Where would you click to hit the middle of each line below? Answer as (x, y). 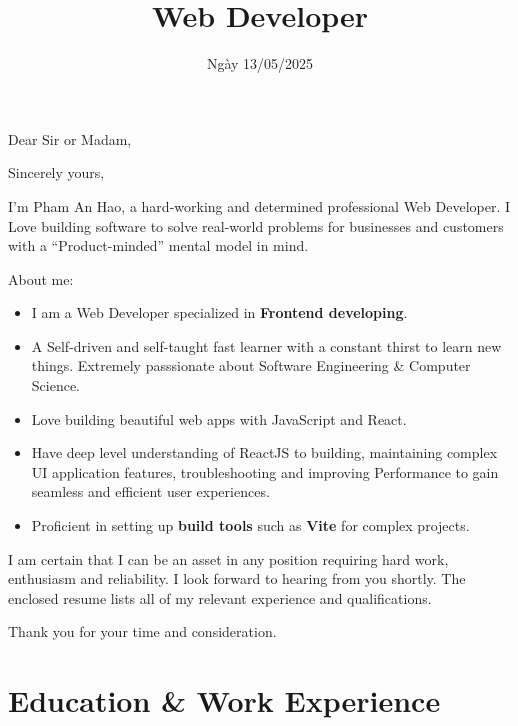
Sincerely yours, (56, 172)
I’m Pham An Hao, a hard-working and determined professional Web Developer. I (259, 205)
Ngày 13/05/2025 (260, 63)
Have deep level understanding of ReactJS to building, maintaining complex (264, 452)
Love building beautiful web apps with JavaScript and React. (219, 418)
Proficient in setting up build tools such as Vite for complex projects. (250, 525)
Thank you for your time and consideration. (142, 631)
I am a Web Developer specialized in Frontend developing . (219, 312)
